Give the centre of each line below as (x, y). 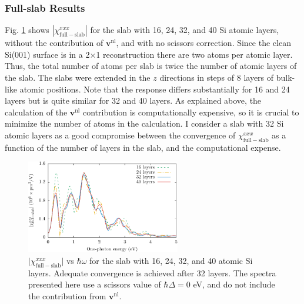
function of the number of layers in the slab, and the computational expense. (143, 147)
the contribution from (67, 295)
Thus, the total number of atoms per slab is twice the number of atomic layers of (151, 66)
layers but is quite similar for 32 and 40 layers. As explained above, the (133, 100)
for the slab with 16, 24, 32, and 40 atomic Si (171, 260)
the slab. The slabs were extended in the (78, 77)
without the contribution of (54, 43)
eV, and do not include (234, 284)
